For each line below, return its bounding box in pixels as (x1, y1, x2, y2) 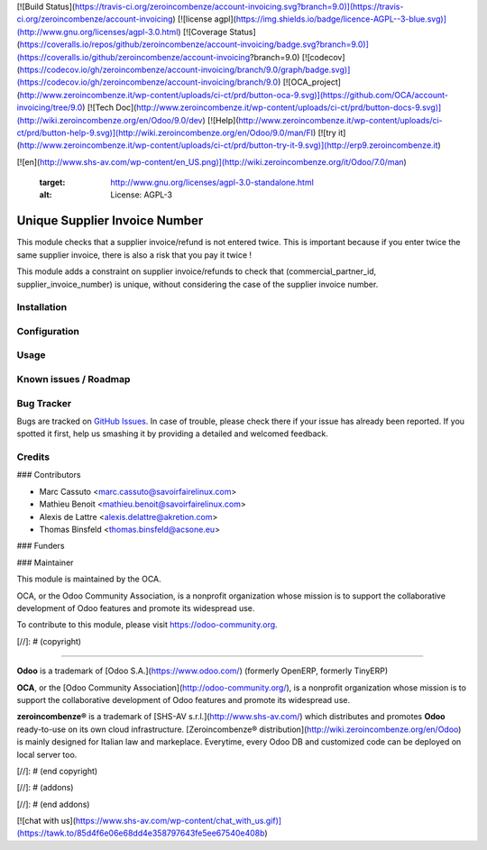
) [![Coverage (177, 26, 228, 37)
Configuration (16, 324, 80, 337)
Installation (16, 301, 68, 314)
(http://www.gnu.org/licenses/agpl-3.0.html (16, 26, 179, 37)
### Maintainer (16, 557, 74, 568)
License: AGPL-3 (110, 189, 173, 200)
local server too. (16, 749, 78, 760)
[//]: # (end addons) (16, 799, 90, 809)
